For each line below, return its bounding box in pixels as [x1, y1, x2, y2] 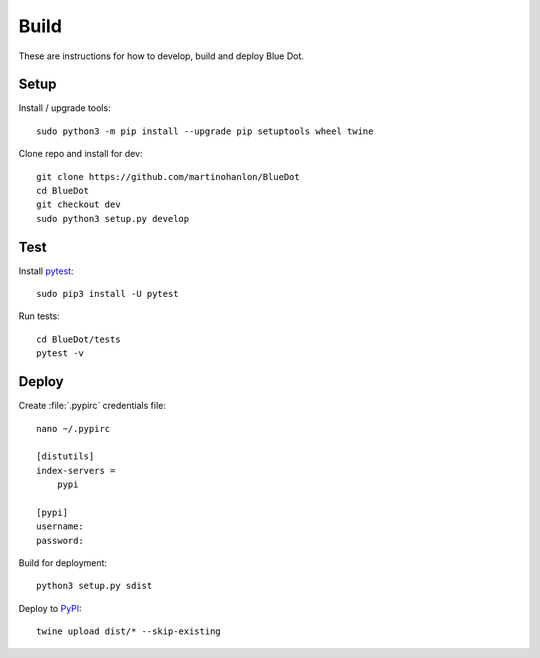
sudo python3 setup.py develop [36, 213, 190, 224]
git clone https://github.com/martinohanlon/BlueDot [36, 171, 300, 182]
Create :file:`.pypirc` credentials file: [18, 400, 167, 412]
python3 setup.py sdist [36, 580, 153, 592]
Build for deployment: [18, 557, 108, 569]
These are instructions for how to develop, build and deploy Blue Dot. [18, 50, 305, 62]
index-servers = [36, 465, 116, 476]
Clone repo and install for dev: [18, 148, 144, 160]
